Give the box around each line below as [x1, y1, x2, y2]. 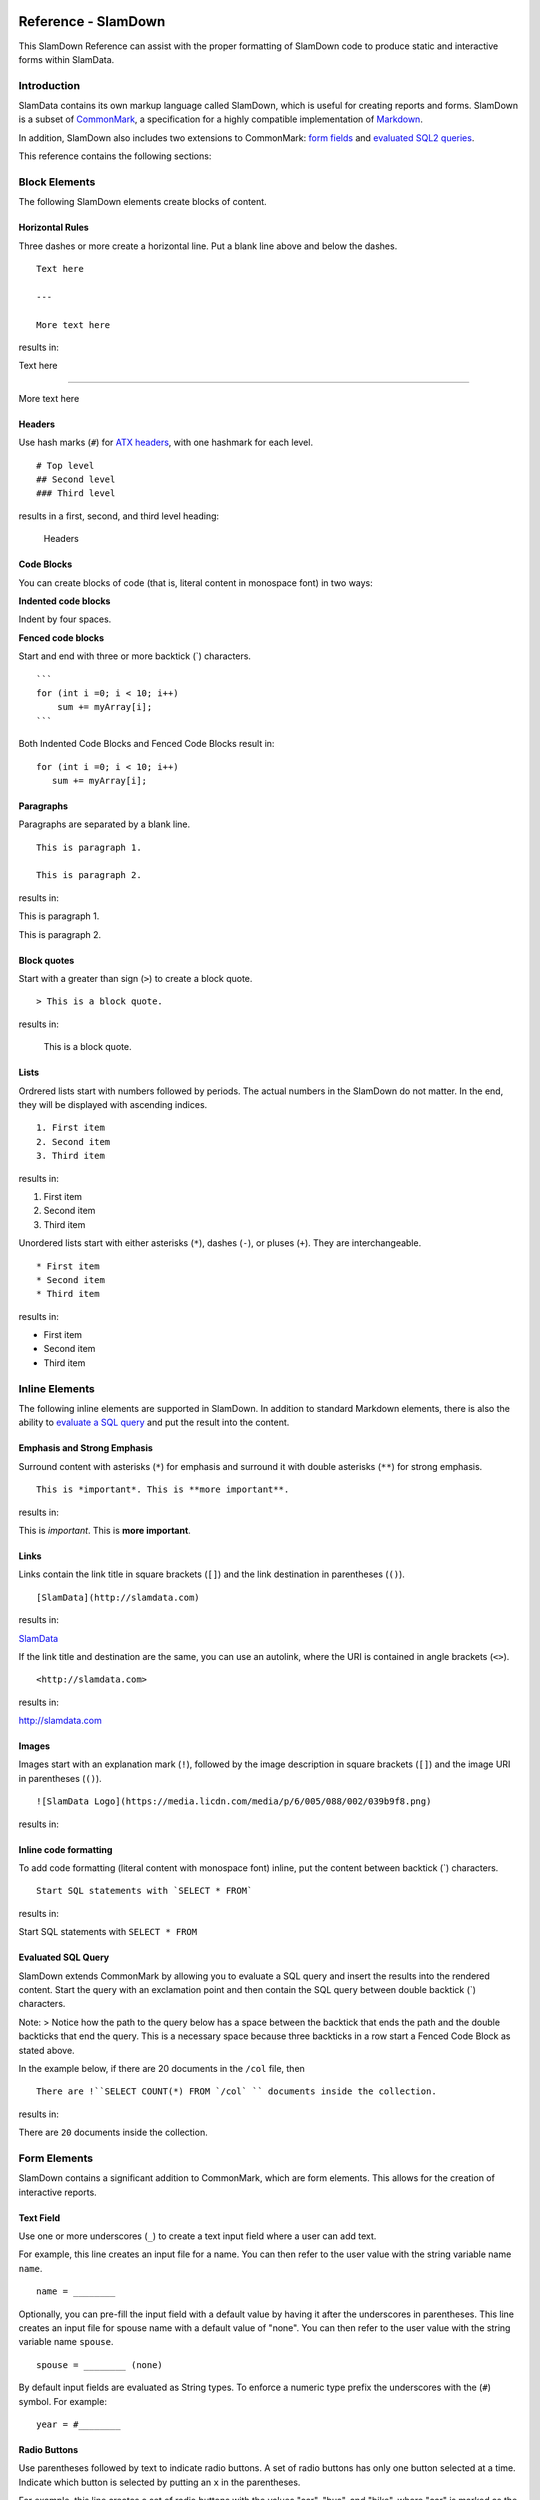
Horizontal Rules [18, 221, 89, 234]
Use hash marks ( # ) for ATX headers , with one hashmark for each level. [18, 436, 314, 449]
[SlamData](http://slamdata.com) [36, 1591, 200, 1603]
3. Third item [36, 1150, 105, 1162]
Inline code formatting [18, 1843, 113, 1855]
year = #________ [36, 2418, 121, 2430]
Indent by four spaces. [18, 613, 112, 625]
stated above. [18, 2044, 75, 2056]
